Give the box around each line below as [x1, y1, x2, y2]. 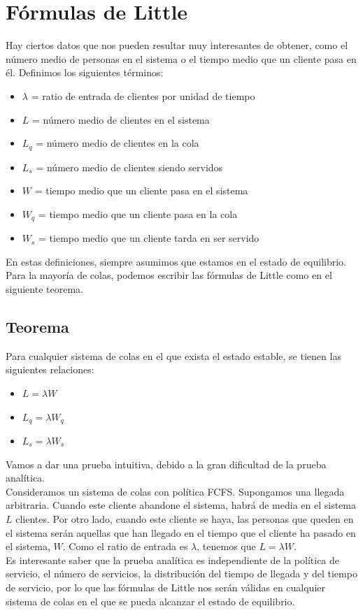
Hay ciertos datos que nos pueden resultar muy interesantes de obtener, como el [6, 38, 348, 52]
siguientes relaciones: [6, 362, 94, 377]
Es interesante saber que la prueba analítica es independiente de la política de [6, 552, 340, 567]
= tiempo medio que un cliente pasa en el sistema [34, 183, 248, 198]
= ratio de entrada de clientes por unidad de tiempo [31, 88, 255, 103]
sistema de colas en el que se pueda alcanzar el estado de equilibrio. [6, 593, 295, 608]
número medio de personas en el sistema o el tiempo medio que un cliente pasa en [6, 51, 357, 66]
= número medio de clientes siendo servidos [36, 159, 223, 174]
